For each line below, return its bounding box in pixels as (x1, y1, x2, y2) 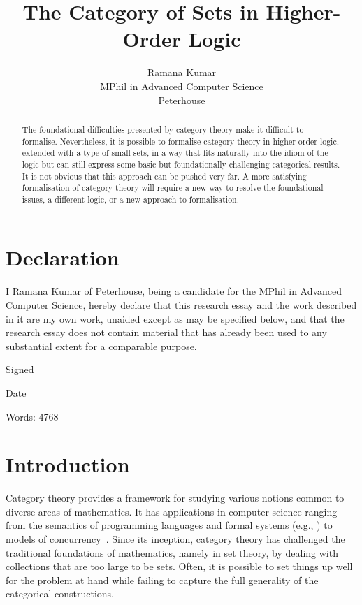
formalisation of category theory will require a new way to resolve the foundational (22, 182, 324, 194)
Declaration (6, 243, 120, 272)
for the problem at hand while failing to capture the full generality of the (6, 572, 319, 587)
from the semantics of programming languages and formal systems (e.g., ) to (6, 518, 333, 532)
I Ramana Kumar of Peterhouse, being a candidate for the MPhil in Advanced (6, 284, 342, 298)
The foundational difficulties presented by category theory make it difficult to (22, 123, 304, 135)
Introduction (6, 450, 130, 479)
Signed (6, 362, 34, 377)
